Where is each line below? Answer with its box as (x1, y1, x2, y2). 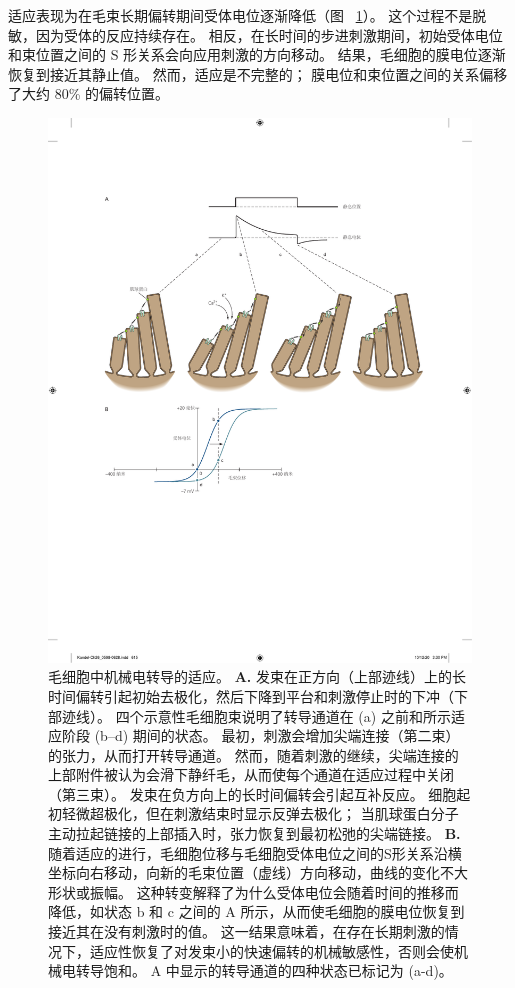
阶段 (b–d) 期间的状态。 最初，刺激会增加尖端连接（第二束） (61, 725, 460, 746)
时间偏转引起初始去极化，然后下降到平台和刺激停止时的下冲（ (48, 685, 454, 706)
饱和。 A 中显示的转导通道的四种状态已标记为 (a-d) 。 (103, 960, 453, 981)
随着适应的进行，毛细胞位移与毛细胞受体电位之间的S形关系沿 (48, 842, 448, 863)
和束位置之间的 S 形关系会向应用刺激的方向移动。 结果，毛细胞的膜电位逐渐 (8, 44, 506, 65)
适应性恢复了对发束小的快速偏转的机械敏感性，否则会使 (89, 940, 454, 961)
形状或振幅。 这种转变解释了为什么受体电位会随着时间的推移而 (48, 881, 459, 902)
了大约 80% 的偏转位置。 (8, 83, 169, 104)
